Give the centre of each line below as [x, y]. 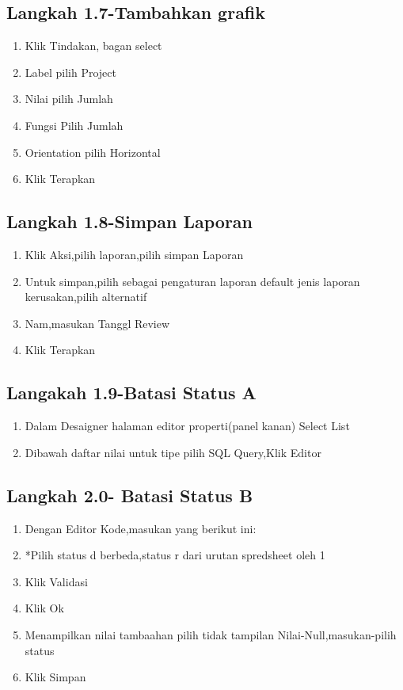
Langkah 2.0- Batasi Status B [130, 495]
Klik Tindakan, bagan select [93, 46]
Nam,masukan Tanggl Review [97, 323]
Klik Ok [44, 608]
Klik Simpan [55, 677]
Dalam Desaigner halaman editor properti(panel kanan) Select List [187, 426]
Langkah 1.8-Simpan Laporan [130, 221]
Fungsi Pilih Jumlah [74, 125]
